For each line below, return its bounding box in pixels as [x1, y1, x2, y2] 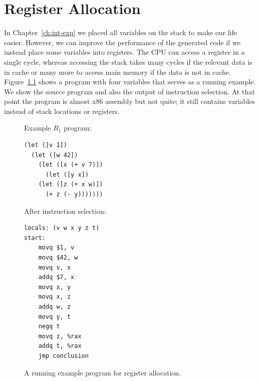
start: [24, 234, 46, 241]
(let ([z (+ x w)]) [38, 181, 103, 188]
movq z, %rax [38, 332, 82, 340]
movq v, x [38, 264, 71, 271]
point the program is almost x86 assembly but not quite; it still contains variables [4, 96, 255, 106]
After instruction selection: [24, 205, 106, 216]
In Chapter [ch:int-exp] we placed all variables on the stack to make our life [4, 27, 237, 38]
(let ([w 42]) [31, 151, 78, 159]
